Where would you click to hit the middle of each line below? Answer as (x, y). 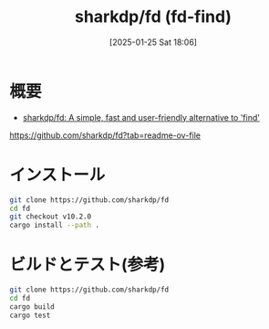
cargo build (32, 307)
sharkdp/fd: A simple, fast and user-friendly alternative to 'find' (141, 117)
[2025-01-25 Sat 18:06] (153, 42)
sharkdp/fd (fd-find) (153, 17)
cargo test (30, 315)
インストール (57, 175)
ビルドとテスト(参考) (88, 265)
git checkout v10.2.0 (51, 217)
